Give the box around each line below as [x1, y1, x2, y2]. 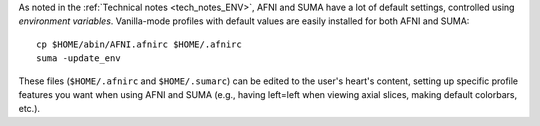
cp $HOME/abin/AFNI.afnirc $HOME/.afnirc [36, 38, 242, 50]
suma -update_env [36, 53, 121, 64]
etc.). [18, 103, 40, 115]
